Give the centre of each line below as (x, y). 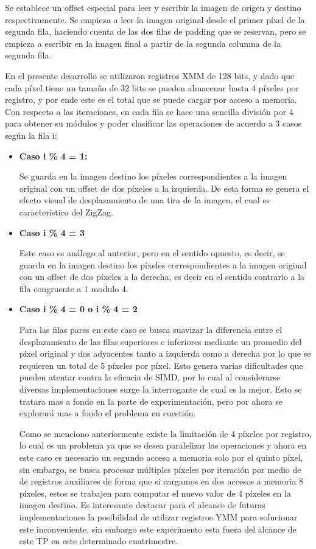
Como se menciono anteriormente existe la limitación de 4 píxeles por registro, (165, 433)
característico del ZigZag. (66, 212)
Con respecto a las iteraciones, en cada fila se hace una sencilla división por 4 (149, 111)
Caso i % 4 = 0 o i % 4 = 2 (78, 309)
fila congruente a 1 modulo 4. (74, 288)
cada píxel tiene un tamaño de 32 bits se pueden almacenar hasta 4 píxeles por (152, 87)
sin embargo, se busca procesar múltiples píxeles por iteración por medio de (160, 469)
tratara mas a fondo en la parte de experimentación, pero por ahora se (151, 401)
